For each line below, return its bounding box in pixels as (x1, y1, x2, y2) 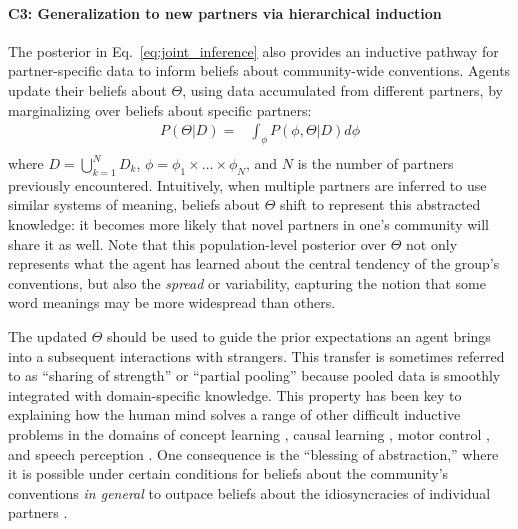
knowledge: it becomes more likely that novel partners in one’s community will (8, 214, 489, 235)
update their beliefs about (8, 79, 167, 100)
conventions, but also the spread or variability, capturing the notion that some (8, 272, 486, 293)
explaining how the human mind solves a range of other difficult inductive (8, 404, 461, 425)
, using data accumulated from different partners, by (182, 79, 503, 100)
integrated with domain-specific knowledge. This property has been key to (8, 384, 462, 405)
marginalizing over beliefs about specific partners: (8, 99, 312, 120)
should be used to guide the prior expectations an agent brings (106, 325, 491, 346)
